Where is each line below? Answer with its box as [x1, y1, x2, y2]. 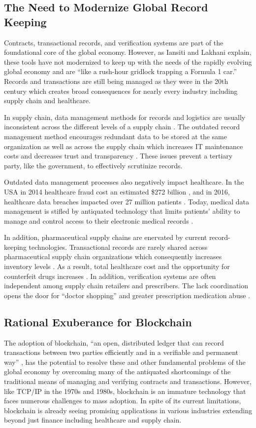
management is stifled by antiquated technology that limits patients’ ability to [4, 206, 240, 216]
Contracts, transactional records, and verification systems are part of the [4, 37, 224, 47]
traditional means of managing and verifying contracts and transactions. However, [4, 376, 252, 387]
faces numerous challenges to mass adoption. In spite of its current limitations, [4, 395, 241, 406]
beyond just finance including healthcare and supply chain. [4, 415, 182, 425]
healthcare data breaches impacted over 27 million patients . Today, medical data [4, 196, 250, 206]
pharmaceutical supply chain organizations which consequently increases [4, 251, 222, 262]
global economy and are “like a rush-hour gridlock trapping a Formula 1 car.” [4, 66, 237, 77]
